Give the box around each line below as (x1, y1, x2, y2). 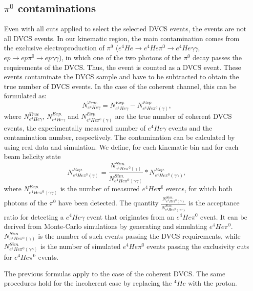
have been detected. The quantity (58, 198, 159, 208)
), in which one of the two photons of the (59, 52, 182, 62)
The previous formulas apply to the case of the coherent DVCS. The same (4, 268, 226, 278)
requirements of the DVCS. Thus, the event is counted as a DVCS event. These (4, 62, 241, 72)
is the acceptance (189, 198, 240, 208)
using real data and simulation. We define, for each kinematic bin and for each (4, 141, 239, 152)
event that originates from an (86, 211, 174, 222)
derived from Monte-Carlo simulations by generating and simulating (4, 221, 208, 231)
